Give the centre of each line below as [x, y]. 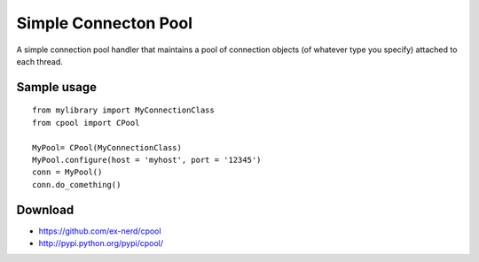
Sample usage [57, 87]
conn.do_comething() [77, 185]
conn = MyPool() [67, 172]
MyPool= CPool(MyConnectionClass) [107, 147]
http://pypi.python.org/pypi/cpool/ [101, 243]
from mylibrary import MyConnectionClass [123, 110]
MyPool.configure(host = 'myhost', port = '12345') [147, 160]
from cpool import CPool [86, 123]
